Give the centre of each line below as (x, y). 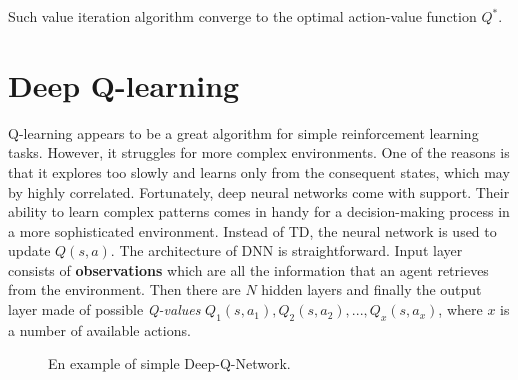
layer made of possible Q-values (104, 309)
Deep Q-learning (124, 84)
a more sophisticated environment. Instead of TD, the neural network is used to (252, 230)
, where (460, 309)
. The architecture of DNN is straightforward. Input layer (286, 250)
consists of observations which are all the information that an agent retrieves (248, 269)
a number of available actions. (99, 329)
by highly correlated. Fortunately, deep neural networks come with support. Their (259, 191)
